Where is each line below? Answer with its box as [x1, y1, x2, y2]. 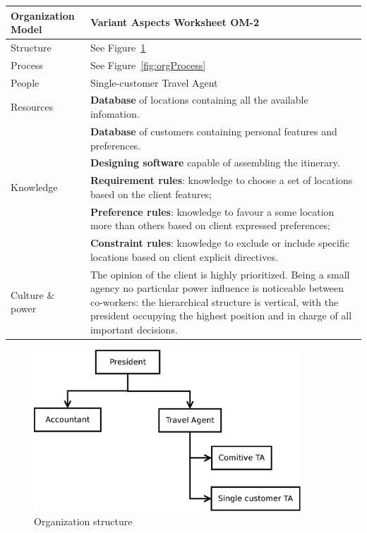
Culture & [11, 287, 55, 302]
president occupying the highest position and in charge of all [90, 308, 352, 323]
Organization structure [34, 513, 133, 528]
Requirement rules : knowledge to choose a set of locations [90, 173, 353, 188]
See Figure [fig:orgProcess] [90, 57, 206, 72]
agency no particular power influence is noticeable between [90, 281, 344, 295]
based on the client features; [90, 186, 212, 201]
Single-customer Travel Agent [90, 75, 218, 90]
